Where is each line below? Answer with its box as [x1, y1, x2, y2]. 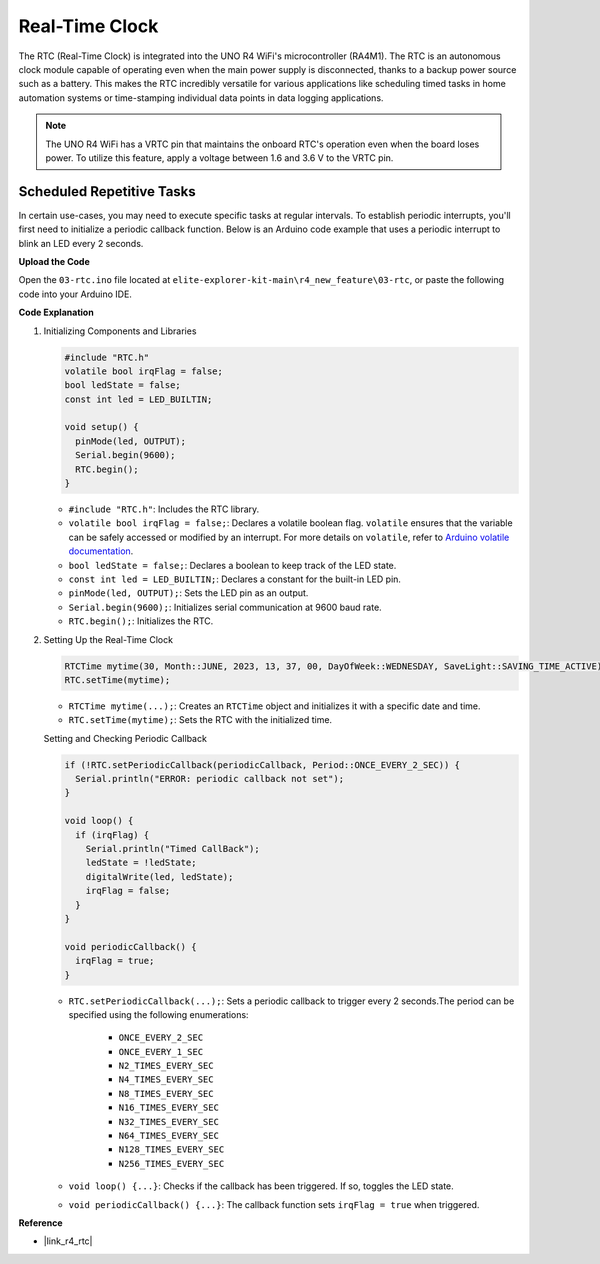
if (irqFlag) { [75, 829, 150, 840]
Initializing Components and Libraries [43, 325, 197, 337]
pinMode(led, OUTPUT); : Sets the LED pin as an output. [68, 587, 309, 599]
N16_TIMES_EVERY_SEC [118, 1102, 220, 1114]
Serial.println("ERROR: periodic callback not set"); [75, 773, 345, 785]
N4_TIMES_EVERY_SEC [118, 1074, 214, 1085]
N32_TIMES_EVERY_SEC [118, 1116, 220, 1127]
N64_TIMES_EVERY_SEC [118, 1130, 220, 1142]
